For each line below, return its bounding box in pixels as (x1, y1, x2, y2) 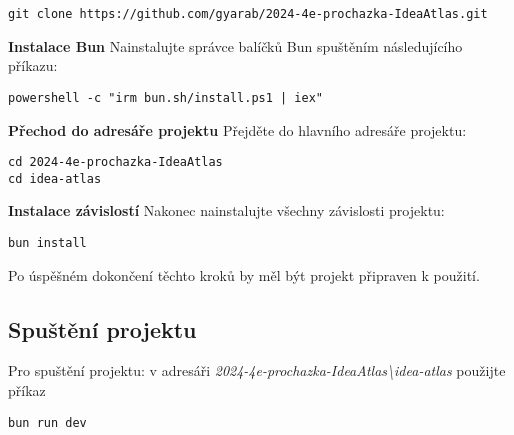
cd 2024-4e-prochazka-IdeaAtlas (8, 155, 223, 170)
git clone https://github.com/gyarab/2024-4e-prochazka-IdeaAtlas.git (8, 7, 488, 21)
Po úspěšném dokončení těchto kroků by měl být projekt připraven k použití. (8, 264, 480, 285)
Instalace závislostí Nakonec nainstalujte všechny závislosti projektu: (8, 200, 445, 221)
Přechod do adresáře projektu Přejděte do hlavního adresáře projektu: (8, 119, 467, 140)
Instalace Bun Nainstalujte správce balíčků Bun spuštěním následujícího (8, 35, 463, 56)
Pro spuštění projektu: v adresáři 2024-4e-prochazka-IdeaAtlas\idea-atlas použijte (8, 360, 506, 381)
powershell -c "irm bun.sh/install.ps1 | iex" (8, 90, 323, 105)
